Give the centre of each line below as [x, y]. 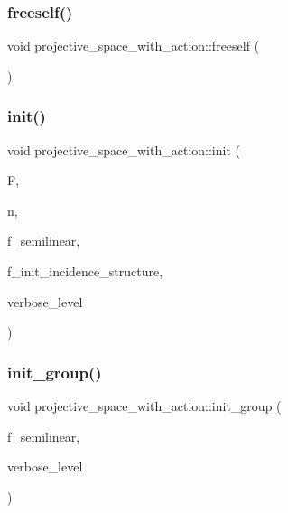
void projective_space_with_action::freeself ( [134, 46]
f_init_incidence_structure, [85, 271]
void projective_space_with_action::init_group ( [144, 406]
